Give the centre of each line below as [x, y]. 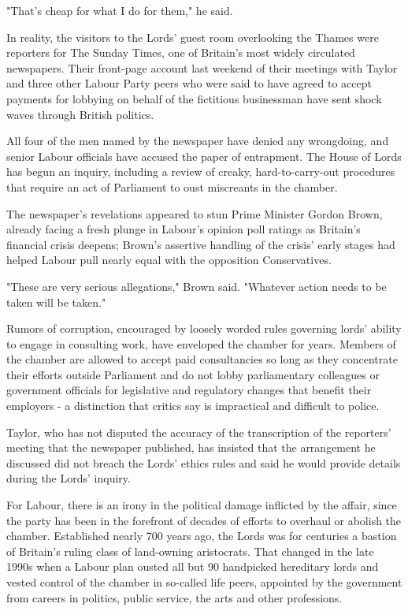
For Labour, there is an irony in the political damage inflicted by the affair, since [202, 505]
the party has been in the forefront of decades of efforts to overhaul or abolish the [204, 520]
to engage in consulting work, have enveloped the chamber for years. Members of [201, 343]
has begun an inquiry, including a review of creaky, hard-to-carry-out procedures [201, 171]
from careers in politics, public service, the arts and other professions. [174, 597]
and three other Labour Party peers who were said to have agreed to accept [189, 83]
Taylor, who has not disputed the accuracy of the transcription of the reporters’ [199, 432]
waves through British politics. [80, 114]
